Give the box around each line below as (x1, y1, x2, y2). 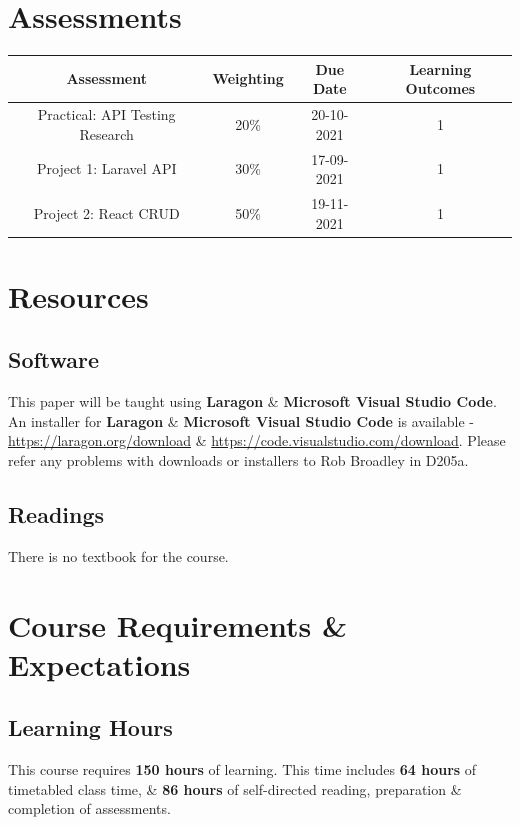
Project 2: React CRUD (33, 202, 180, 223)
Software (8, 344, 100, 375)
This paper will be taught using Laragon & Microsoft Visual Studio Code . (8, 391, 497, 412)
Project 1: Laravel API (36, 158, 177, 179)
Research (79, 123, 134, 144)
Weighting (212, 68, 284, 89)
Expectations (8, 643, 191, 684)
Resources (8, 275, 149, 316)
